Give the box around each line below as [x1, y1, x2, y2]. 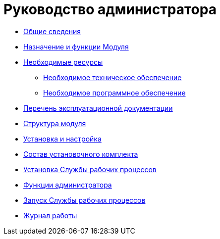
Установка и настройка [23, 134, 102, 143]
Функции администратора [23, 180, 112, 189]
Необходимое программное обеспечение [43, 88, 186, 97]
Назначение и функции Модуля [23, 42, 129, 51]
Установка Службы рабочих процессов [23, 165, 157, 174]
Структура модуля [23, 119, 86, 128]
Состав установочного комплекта [23, 149, 138, 158]
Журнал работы [23, 211, 77, 220]
